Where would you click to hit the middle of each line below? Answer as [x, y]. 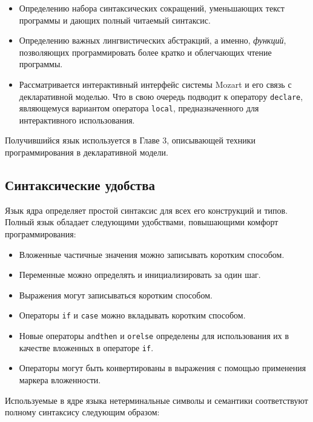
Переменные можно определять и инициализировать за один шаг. [140, 275]
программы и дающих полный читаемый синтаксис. [115, 20]
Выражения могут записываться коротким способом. [116, 295]
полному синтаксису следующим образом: [82, 412]
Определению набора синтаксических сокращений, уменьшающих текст [152, 8]
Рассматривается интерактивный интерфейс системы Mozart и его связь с [155, 84]
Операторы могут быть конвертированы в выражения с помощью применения [163, 368]
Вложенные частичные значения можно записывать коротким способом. [152, 254]
